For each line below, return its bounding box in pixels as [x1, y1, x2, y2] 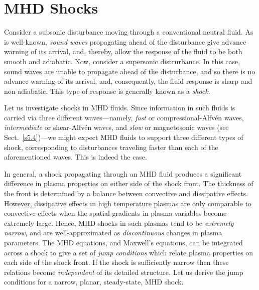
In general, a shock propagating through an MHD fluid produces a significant [4, 168, 242, 179]
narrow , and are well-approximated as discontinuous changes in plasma [4, 227, 222, 238]
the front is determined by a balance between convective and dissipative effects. [4, 188, 248, 199]
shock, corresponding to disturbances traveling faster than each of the [4, 141, 218, 152]
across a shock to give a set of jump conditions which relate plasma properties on [4, 247, 253, 257]
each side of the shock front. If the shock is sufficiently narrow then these [4, 257, 229, 267]
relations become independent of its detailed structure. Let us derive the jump [4, 266, 243, 277]
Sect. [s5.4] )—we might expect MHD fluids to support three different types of [4, 132, 243, 142]
